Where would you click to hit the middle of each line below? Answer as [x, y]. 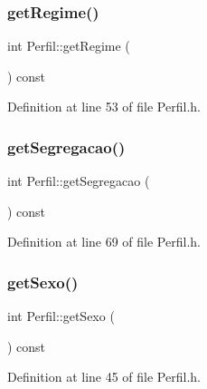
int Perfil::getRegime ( [69, 46]
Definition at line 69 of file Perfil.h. [104, 242]
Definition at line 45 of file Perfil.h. [104, 377]
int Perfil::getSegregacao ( [79, 181]
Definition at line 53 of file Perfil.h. [104, 107]
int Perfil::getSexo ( [61, 316]
